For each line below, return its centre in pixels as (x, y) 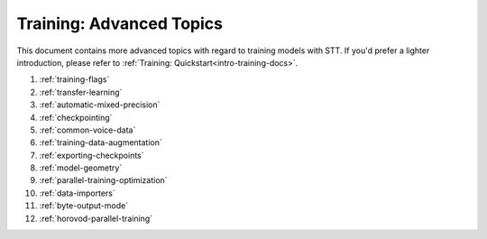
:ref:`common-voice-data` (87, 130)
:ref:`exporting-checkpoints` (92, 155)
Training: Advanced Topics (119, 23)
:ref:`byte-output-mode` (84, 206)
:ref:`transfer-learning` (81, 92)
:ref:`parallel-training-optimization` (103, 180)
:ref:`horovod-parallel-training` (96, 218)
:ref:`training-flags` (74, 79)
